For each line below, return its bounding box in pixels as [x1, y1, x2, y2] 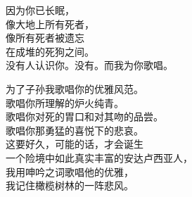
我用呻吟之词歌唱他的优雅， [6, 164, 134, 179]
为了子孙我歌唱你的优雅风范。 [6, 81, 143, 96]
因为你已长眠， [6, 3, 75, 17]
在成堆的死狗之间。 [6, 44, 94, 58]
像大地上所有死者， [6, 16, 94, 31]
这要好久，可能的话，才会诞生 [6, 136, 143, 151]
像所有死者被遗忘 [6, 30, 84, 45]
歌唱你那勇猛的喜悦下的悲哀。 [6, 122, 143, 137]
